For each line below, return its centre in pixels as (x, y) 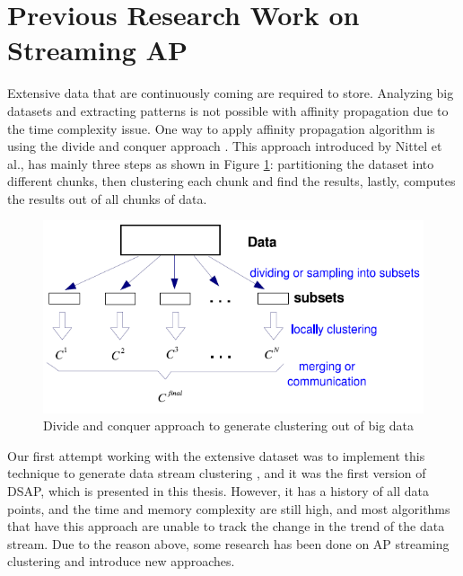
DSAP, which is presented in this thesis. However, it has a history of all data (218, 490)
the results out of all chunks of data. (107, 198)
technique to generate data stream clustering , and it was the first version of (217, 473)
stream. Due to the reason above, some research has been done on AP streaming (228, 543)
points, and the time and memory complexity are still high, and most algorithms (229, 508)
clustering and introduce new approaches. (121, 561)
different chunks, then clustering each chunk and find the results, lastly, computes (231, 181)
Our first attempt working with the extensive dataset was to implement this (216, 455)
